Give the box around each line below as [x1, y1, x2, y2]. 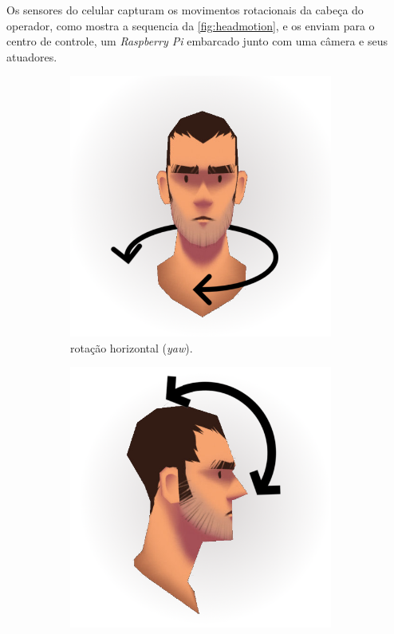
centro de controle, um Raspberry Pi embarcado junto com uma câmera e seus [6, 33, 388, 49]
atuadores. [6, 48, 57, 65]
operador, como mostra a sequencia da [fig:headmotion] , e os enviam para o [6, 17, 375, 33]
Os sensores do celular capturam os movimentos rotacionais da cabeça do [6, 2, 364, 18]
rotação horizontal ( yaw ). [70, 339, 193, 356]
